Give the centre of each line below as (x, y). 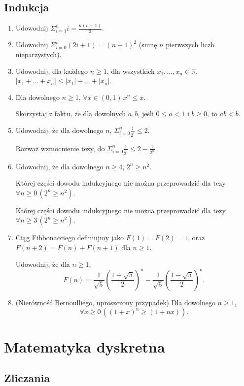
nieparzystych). (38, 54)
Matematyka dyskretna (85, 346)
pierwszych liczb (190, 45)
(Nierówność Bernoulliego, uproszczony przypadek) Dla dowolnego (115, 302)
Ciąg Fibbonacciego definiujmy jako (70, 238)
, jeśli (146, 113)
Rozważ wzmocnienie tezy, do (60, 148)
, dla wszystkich (131, 71)
